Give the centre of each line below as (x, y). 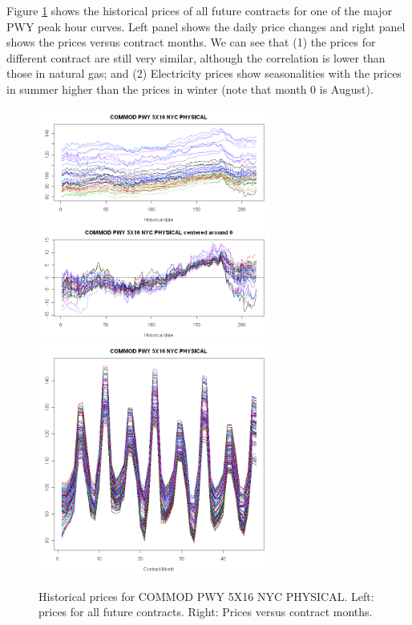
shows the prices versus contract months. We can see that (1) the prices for (191, 42)
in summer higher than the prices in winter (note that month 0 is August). (190, 89)
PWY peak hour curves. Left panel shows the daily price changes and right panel (206, 26)
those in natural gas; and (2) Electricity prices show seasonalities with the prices (204, 73)
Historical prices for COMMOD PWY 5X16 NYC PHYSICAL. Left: (206, 596)
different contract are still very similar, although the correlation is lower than (196, 57)
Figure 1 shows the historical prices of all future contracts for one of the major (200, 10)
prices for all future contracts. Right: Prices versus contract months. (206, 612)
